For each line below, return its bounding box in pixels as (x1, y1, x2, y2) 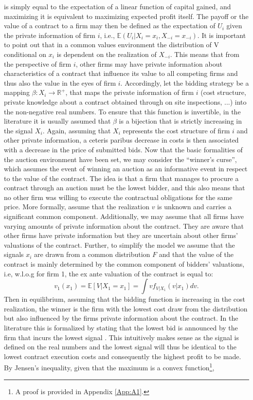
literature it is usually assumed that (4, 116, 111, 126)
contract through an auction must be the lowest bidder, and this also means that (4, 182, 245, 193)
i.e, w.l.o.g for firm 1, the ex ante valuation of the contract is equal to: (4, 268, 213, 278)
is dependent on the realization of (56, 49, 157, 59)
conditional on (4, 49, 47, 59)
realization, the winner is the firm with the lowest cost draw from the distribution (4, 303, 248, 313)
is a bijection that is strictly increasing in (119, 116, 242, 126)
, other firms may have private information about (75, 58, 222, 69)
